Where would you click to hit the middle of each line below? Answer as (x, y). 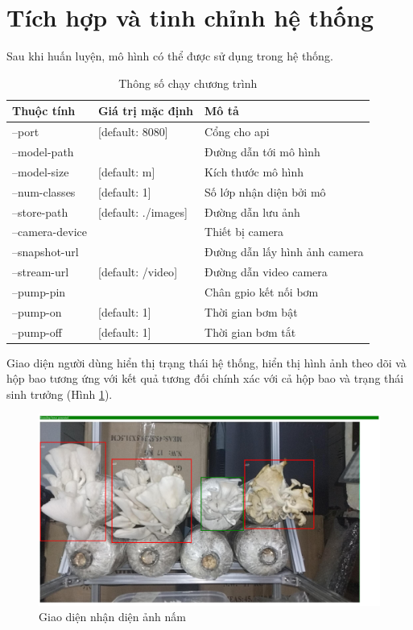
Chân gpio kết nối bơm (262, 291)
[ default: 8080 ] (133, 132)
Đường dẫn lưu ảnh (252, 211)
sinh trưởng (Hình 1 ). (60, 394)
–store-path (40, 211)
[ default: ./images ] (142, 211)
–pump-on (37, 311)
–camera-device (50, 232)
